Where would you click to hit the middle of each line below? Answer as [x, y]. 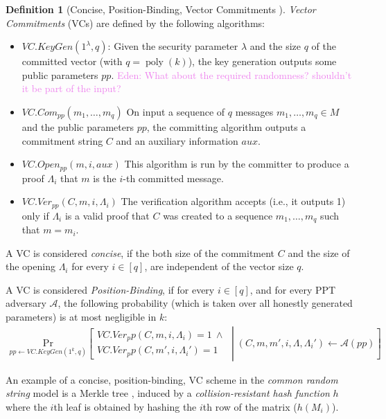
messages [254, 111]
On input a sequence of [176, 111]
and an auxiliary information [177, 140]
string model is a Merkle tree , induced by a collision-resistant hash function [168, 393]
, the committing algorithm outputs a [226, 126]
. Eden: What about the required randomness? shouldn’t [231, 74]
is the [105, 178]
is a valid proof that [107, 215]
